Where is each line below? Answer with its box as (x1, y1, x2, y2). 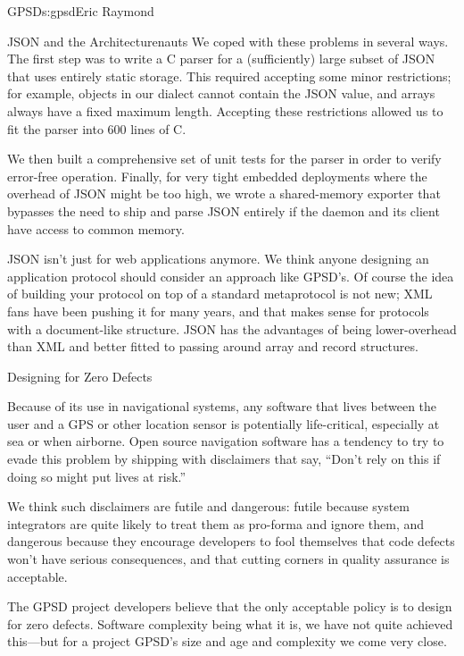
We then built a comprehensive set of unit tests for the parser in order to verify (7, 149, 442, 168)
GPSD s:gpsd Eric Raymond (7, 2, 154, 20)
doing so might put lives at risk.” (7, 467, 186, 485)
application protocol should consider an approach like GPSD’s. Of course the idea (7, 266, 454, 285)
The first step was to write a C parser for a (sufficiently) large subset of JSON (7, 49, 435, 68)
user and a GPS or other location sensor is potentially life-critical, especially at (7, 414, 440, 433)
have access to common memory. (7, 219, 185, 238)
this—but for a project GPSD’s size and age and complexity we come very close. (7, 632, 447, 651)
